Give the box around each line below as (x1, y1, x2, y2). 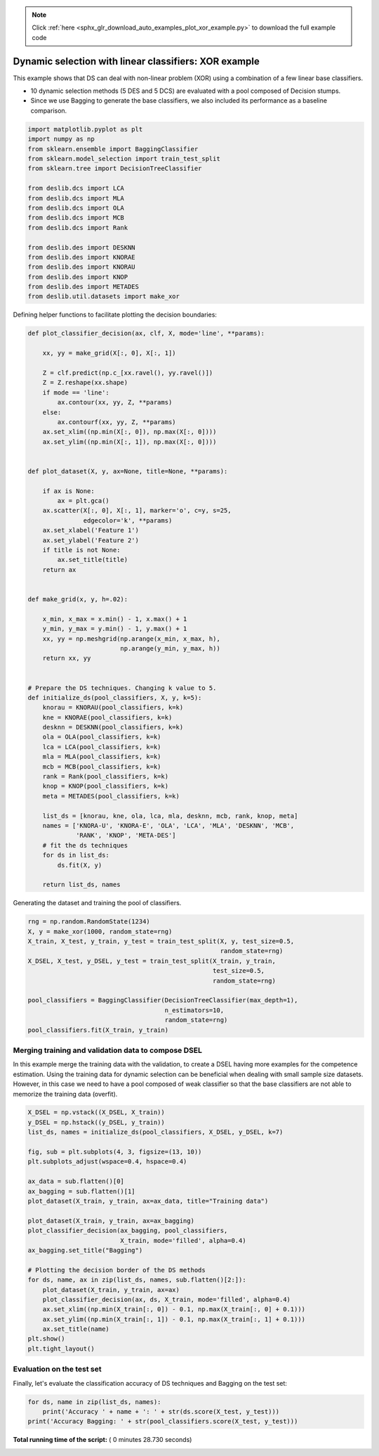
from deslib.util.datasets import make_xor (27, 293, 180, 300)
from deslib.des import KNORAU (27, 263, 136, 271)
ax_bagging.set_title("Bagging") (27, 1246, 143, 1254)
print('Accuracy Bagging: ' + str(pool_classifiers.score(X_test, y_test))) (27, 1417, 298, 1426)
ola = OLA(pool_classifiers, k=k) (42, 733, 161, 741)
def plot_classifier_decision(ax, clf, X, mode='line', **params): (27, 329, 265, 338)
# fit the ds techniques (42, 841, 128, 849)
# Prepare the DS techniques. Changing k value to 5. (27, 684, 217, 692)
